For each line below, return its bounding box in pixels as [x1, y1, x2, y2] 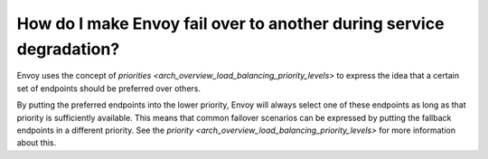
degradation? [16, 39, 120, 59]
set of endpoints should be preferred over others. [16, 82, 202, 94]
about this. [16, 137, 57, 148]
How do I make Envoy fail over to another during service [16, 14, 445, 33]
